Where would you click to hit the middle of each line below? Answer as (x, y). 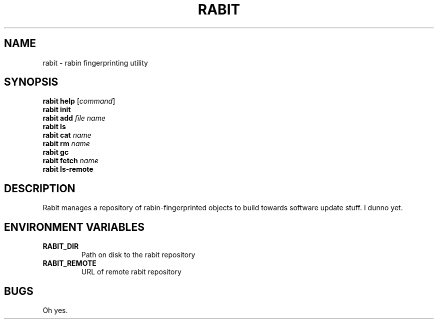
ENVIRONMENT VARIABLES (74, 227)
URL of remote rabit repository (131, 272)
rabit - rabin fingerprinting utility (95, 63)
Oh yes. (55, 310)
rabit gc (56, 152)
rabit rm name (66, 144)
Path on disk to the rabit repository (138, 255)
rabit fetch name (70, 161)
